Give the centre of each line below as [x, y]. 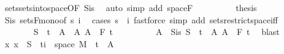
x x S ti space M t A [59, 43]
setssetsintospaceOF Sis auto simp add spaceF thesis [131, 7]
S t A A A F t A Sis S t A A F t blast [156, 32]
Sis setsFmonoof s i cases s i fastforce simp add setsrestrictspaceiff [141, 19]
